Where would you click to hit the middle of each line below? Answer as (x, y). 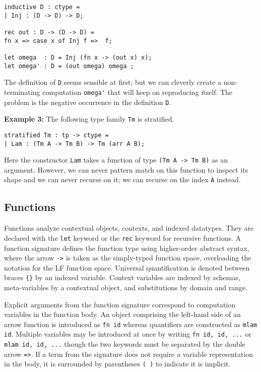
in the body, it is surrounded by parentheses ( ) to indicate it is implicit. (117, 364)
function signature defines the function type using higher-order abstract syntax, (127, 248)
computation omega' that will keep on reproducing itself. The (138, 92)
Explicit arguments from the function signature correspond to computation (120, 304)
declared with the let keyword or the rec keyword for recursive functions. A (123, 237)
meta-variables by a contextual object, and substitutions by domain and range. (126, 287)
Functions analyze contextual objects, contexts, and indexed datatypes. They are (129, 228)
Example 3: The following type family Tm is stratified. (89, 119)
